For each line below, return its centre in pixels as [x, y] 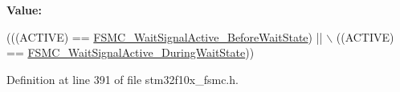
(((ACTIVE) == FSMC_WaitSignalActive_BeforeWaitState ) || [165, 36]
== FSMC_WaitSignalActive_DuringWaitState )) [131, 52]
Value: [24, 10]
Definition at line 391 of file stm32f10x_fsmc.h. [122, 79]
